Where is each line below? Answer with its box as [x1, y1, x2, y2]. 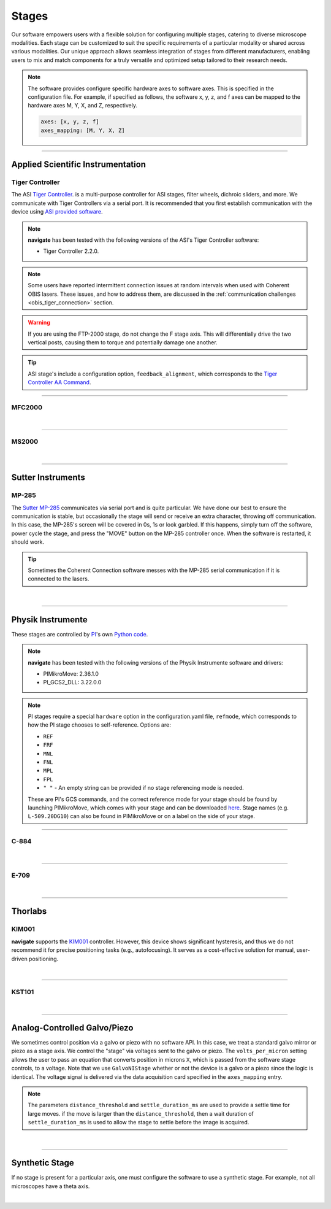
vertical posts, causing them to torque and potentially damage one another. [28, 339, 218, 346]
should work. [11, 538, 45, 546]
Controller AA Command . [28, 379, 91, 386]
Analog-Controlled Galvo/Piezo [11, 1022, 134, 1033]
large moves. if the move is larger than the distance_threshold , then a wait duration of [28, 1110, 254, 1117]
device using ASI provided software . [11, 208, 104, 215]
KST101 [11, 987, 34, 996]
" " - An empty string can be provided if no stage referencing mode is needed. [43, 784, 245, 792]
